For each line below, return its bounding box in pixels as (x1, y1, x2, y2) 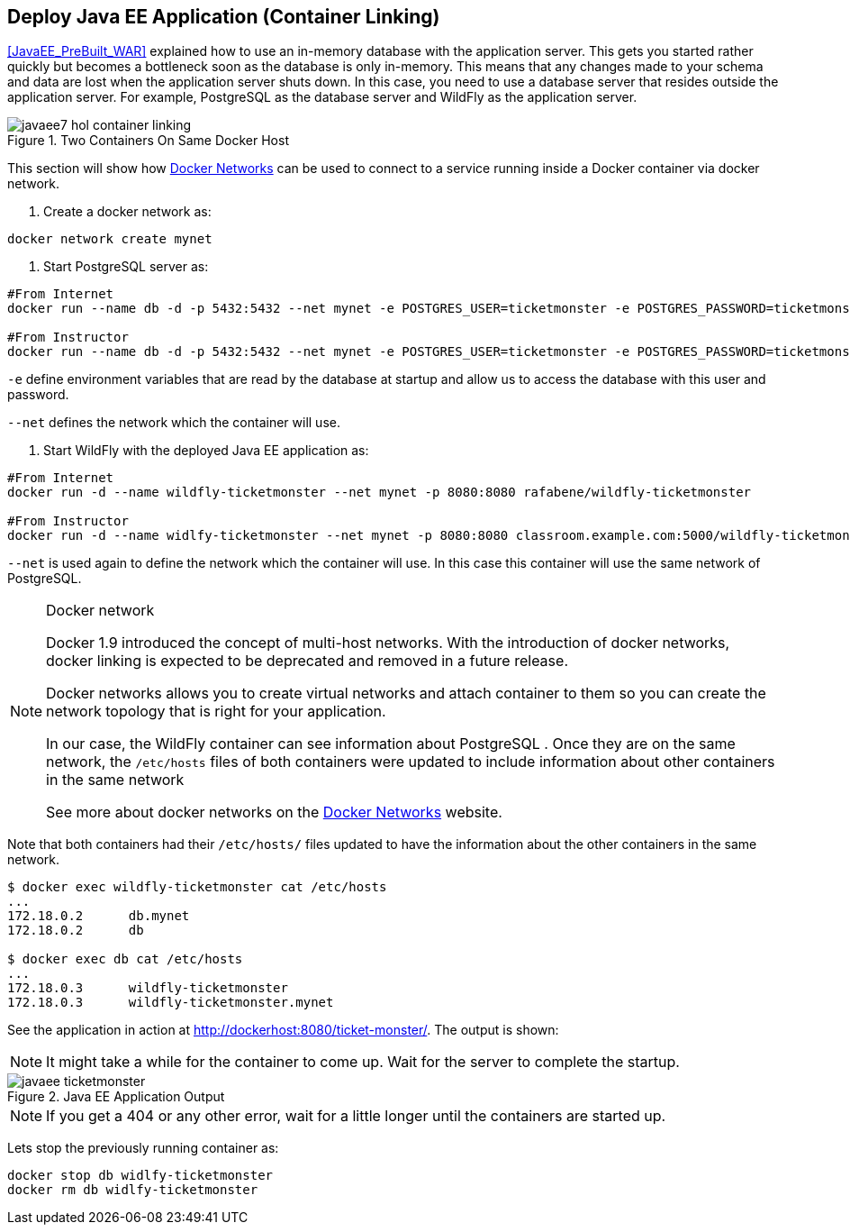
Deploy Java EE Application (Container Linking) (7, 5, 440, 28)
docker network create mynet (7, 232, 212, 247)
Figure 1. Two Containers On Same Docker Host (7, 132, 289, 149)
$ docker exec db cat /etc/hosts (7, 952, 243, 967)
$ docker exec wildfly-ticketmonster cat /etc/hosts (7, 880, 387, 895)
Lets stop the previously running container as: (7, 1140, 279, 1156)
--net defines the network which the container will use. (7, 415, 340, 431)
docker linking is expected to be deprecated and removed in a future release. (46, 652, 568, 671)
